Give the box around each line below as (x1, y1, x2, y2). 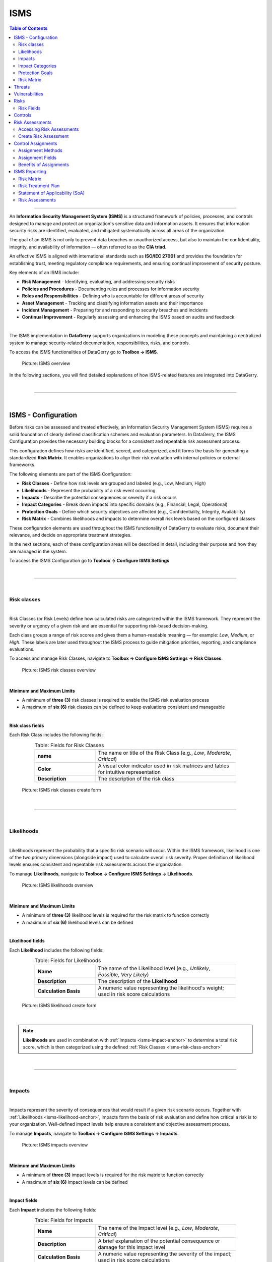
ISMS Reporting (14, 169, 46, 175)
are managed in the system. (9, 548, 67, 554)
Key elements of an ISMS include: (9, 270, 79, 276)
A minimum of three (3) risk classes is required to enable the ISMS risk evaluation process (22, 697, 209, 703)
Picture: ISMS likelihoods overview (22, 882, 94, 888)
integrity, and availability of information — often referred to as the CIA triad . (9, 244, 167, 250)
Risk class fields (9, 722, 44, 729)
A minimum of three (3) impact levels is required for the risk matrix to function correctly (22, 1172, 204, 1178)
